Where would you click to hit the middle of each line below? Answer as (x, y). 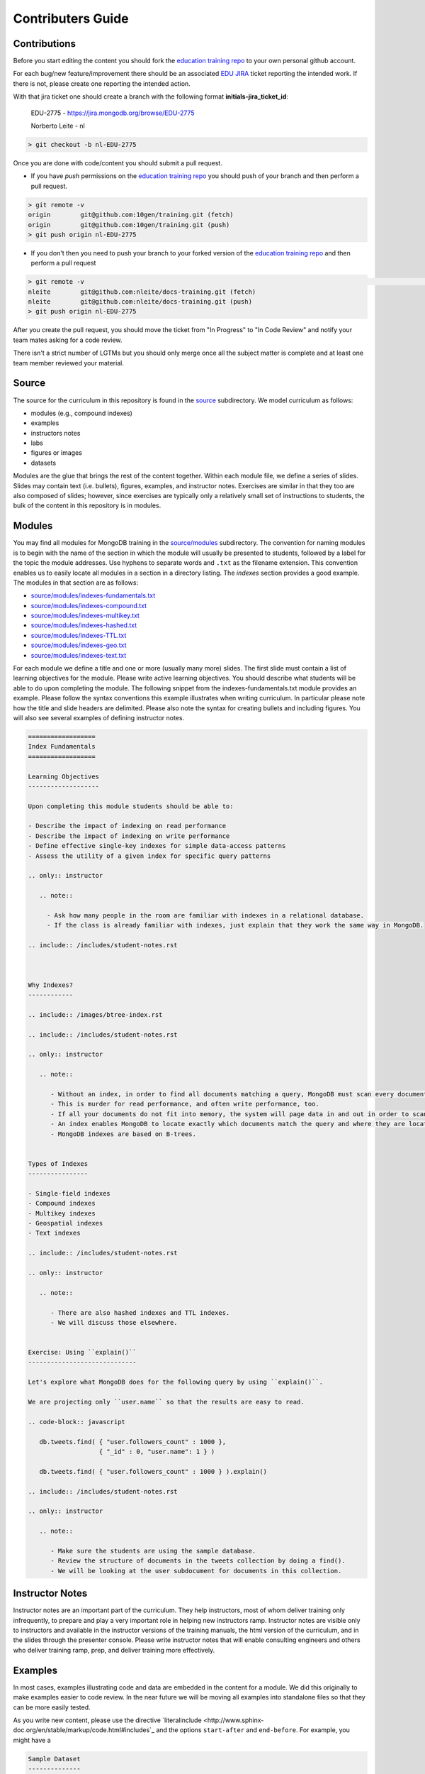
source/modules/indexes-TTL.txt (79, 635)
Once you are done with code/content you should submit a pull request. (118, 162)
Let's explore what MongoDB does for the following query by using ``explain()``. (176, 1382)
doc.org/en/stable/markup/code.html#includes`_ (84, 1730)
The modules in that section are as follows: (75, 583)
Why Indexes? (51, 985)
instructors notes (56, 433)
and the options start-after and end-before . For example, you (253, 1730)
